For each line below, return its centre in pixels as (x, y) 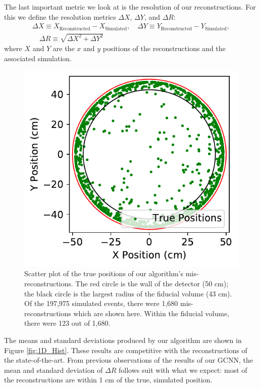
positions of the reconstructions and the (164, 48)
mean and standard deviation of (54, 370)
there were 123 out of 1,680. (67, 323)
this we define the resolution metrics (60, 16)
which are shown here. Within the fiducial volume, (151, 313)
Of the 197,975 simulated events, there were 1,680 (101, 303)
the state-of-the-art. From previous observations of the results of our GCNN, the (128, 360)
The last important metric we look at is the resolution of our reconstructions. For (130, 7)
